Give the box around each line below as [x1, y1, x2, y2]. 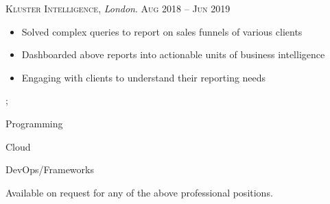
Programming [5, 116, 63, 130]
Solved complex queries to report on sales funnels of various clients [21, 24, 303, 38]
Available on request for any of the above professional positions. [5, 185, 273, 199]
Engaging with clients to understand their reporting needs [21, 70, 266, 84]
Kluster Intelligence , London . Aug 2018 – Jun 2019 [5, 1, 231, 15]
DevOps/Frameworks [5, 162, 94, 177]
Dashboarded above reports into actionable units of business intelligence [21, 47, 325, 62]
